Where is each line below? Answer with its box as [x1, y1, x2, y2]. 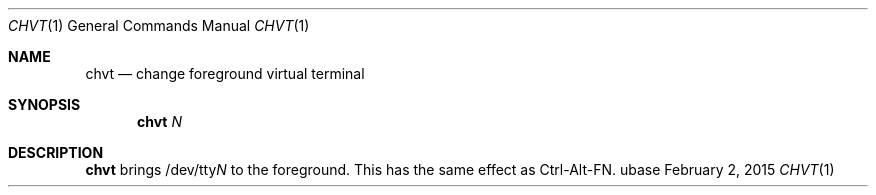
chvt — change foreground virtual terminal [85, 65, 365, 82]
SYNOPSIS [8, 96, 81, 113]
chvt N [137, 113, 182, 130]
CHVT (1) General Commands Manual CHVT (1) [8, 17, 310, 34]
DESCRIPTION [8, 144, 104, 161]
